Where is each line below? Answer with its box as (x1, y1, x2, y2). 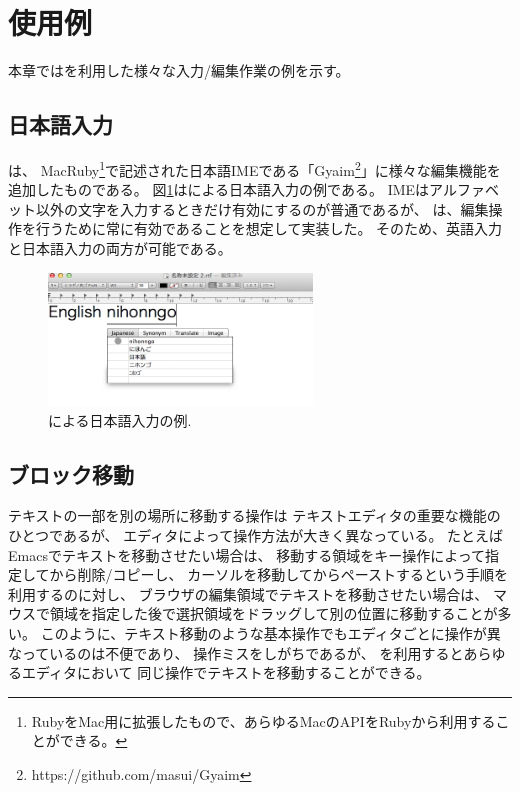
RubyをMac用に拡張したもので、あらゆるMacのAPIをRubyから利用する (31, 710, 496, 731)
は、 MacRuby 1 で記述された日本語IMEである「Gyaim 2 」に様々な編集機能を (8, 156, 501, 180)
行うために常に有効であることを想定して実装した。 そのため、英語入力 (35, 218, 503, 239)
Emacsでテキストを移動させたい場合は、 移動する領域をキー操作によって (8, 544, 486, 565)
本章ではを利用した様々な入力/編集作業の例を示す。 (8, 60, 350, 81)
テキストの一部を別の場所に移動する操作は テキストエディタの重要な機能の (8, 505, 501, 526)
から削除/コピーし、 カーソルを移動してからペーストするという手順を (49, 564, 509, 585)
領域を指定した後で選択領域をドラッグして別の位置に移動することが (49, 603, 498, 624)
